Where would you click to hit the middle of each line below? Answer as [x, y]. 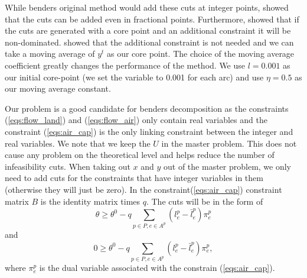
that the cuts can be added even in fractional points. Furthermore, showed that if [152, 19]
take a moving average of [50, 54]
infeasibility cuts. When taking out [68, 166]
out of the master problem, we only [228, 166]
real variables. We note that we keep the [78, 143]
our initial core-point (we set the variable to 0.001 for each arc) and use [134, 77]
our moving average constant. [58, 88]
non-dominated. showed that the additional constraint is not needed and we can [149, 42]
